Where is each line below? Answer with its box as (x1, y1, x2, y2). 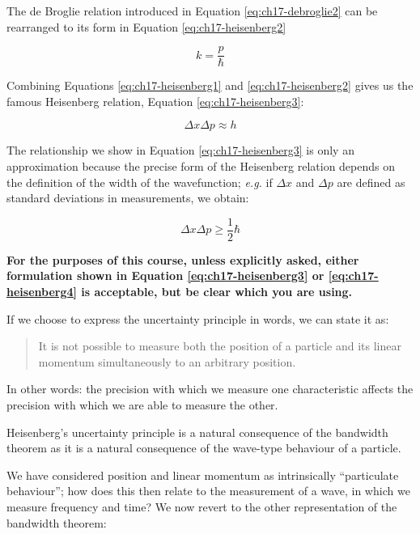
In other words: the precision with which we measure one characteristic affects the (6, 380, 414, 397)
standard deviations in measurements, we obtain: (6, 189, 249, 206)
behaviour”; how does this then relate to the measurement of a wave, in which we (6, 482, 410, 499)
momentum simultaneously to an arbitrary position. (38, 353, 296, 370)
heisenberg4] (6, 283, 77, 300)
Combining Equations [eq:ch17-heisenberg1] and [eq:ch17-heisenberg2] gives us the (6, 77, 414, 94)
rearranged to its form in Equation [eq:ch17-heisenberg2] (6, 18, 286, 35)
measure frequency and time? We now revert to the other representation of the (6, 498, 397, 515)
